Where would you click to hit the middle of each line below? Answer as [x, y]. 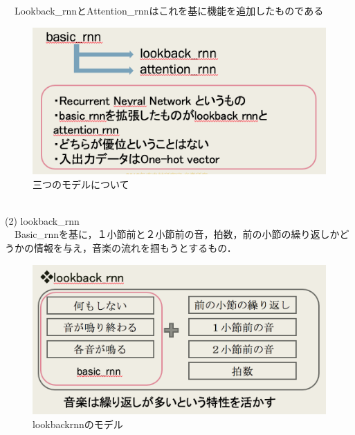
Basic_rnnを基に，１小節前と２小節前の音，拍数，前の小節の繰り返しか [177, 234]
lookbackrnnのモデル [78, 424]
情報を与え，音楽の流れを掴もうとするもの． [135, 247]
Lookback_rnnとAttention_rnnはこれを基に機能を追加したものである [169, 10]
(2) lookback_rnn [42, 220]
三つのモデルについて [81, 184]
